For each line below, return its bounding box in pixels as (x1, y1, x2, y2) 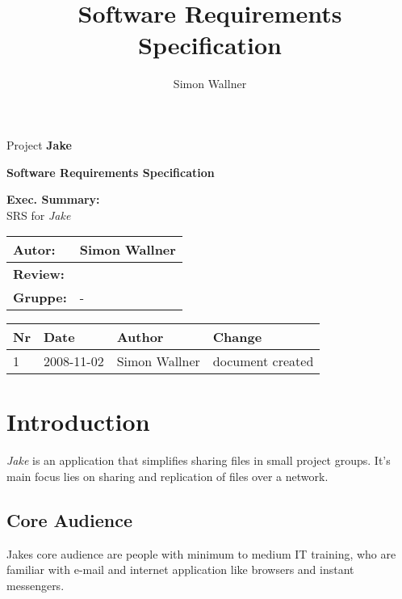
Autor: (13, 240, 56, 259)
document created (212, 352, 314, 371)
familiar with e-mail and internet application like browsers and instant (6, 561, 354, 578)
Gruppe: (13, 288, 67, 307)
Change (212, 327, 262, 347)
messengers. (6, 576, 65, 593)
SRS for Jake (6, 206, 71, 223)
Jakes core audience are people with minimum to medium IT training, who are (6, 545, 396, 562)
